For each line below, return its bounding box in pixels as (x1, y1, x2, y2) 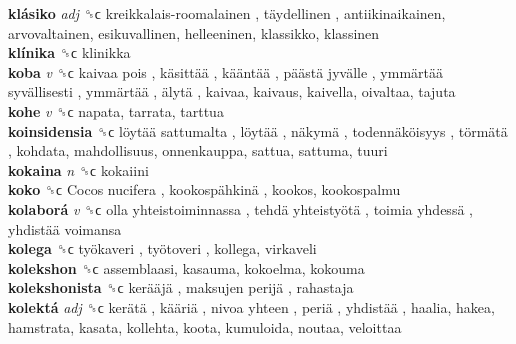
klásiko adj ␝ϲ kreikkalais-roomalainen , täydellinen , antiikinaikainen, (8, 3, 446, 23)
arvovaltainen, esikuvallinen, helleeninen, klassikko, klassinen (8, 22, 380, 43)
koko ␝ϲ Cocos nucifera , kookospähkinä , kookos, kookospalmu (8, 179, 401, 200)
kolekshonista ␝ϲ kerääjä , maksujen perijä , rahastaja (8, 277, 354, 298)
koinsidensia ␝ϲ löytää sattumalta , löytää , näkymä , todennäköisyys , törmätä (8, 120, 508, 141)
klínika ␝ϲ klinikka (8, 42, 131, 63)
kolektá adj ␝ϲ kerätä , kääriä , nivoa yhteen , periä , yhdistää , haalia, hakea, (8, 296, 495, 317)
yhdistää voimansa (8, 218, 122, 239)
